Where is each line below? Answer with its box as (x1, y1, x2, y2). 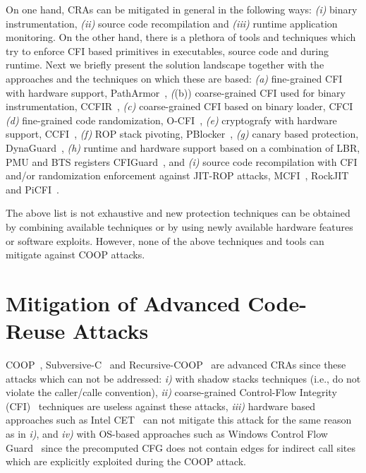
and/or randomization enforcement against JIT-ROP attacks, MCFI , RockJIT (6, 168, 349, 183)
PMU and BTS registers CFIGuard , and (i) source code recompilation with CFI (6, 154, 358, 169)
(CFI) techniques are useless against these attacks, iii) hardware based (6, 398, 316, 413)
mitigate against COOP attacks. (6, 247, 145, 262)
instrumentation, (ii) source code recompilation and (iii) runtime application (6, 16, 338, 30)
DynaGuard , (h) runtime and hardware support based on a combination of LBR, (6, 140, 360, 155)
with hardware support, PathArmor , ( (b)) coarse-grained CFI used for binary (6, 85, 346, 100)
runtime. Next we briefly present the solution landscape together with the (6, 57, 324, 72)
